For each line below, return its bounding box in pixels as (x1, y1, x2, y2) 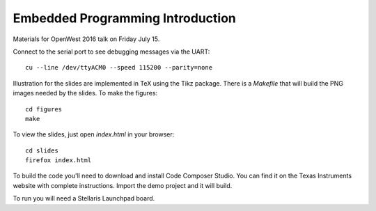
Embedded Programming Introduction (13, 10, 237, 26)
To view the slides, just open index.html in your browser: (13, 130, 175, 139)
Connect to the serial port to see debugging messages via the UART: (13, 47, 210, 56)
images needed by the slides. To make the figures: (13, 89, 158, 97)
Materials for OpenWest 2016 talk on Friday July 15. (13, 35, 160, 43)
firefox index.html (25, 157, 92, 164)
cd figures (25, 105, 63, 113)
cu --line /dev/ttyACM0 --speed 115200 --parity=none (25, 63, 212, 72)
